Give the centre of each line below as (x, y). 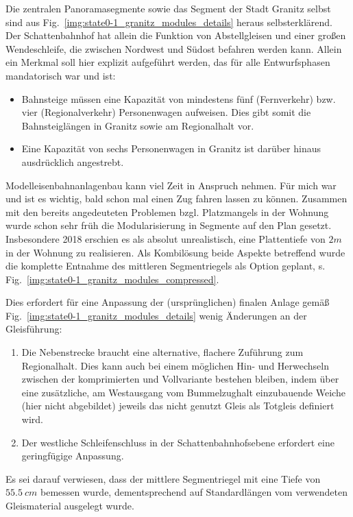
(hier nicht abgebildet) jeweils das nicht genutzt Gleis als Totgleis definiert (178, 406)
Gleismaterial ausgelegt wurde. (70, 505)
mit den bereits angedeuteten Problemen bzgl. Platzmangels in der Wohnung (167, 212)
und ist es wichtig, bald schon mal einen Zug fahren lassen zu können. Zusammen (176, 199)
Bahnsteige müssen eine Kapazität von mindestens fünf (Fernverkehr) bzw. (179, 98)
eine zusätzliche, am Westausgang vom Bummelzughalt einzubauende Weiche (183, 392)
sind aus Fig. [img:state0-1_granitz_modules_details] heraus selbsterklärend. (169, 22)
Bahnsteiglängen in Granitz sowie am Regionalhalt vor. (138, 125)
